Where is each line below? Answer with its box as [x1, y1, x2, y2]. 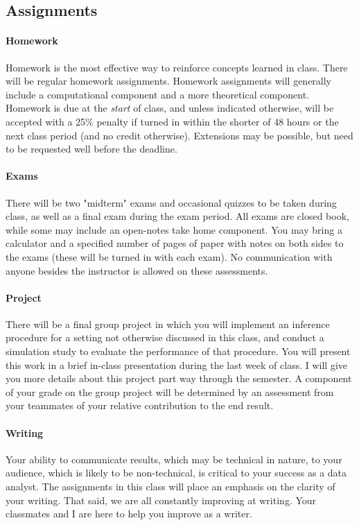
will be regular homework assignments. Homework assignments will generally [6, 74, 332, 88]
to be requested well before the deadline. [6, 141, 177, 156]
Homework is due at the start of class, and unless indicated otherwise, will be [6, 101, 334, 115]
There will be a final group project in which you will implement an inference [6, 316, 330, 331]
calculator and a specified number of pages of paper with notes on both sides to [6, 236, 344, 250]
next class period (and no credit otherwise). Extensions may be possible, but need [6, 128, 353, 142]
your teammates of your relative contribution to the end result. [6, 398, 274, 413]
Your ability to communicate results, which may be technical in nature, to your [6, 451, 342, 466]
